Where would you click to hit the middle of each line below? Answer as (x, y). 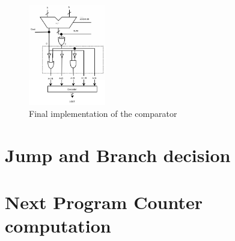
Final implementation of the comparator (103, 114)
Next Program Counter (104, 202)
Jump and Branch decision (118, 155)
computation (58, 226)
